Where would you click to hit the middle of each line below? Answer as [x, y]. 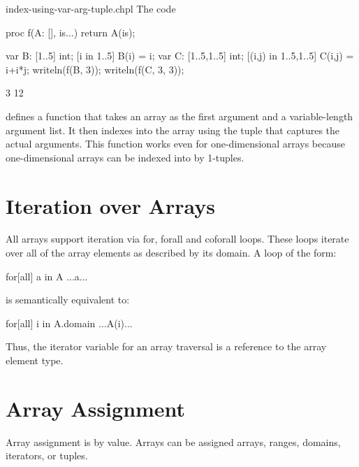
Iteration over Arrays [110, 205]
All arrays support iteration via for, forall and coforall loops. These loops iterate [177, 239]
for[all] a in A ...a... [47, 276]
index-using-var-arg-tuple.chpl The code [91, 8]
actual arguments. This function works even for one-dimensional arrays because [175, 144]
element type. [35, 360]
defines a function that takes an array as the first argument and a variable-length [179, 116]
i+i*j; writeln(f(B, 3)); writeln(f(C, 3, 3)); [95, 69]
